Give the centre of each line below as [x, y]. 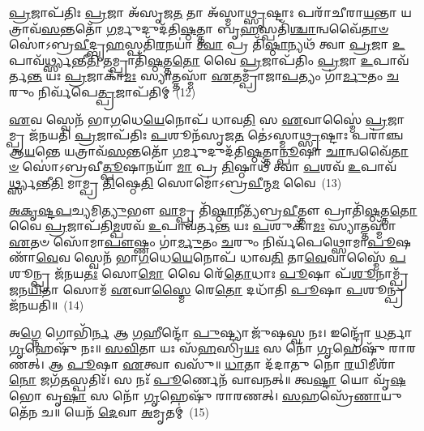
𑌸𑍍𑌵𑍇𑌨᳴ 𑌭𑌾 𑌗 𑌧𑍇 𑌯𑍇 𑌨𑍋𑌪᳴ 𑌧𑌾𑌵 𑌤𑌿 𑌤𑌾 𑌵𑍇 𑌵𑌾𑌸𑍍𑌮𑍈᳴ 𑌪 [240, 257]
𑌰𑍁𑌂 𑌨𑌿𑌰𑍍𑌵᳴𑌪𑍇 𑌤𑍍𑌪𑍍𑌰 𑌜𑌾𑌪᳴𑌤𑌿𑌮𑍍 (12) [103, 91]
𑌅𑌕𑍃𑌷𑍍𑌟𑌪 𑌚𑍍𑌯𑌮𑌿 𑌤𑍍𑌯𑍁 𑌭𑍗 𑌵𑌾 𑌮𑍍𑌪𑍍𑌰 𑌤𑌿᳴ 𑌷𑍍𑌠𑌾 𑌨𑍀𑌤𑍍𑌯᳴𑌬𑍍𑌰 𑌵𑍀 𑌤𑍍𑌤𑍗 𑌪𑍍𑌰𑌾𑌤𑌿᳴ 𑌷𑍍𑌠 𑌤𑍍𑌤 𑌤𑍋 [213, 209]
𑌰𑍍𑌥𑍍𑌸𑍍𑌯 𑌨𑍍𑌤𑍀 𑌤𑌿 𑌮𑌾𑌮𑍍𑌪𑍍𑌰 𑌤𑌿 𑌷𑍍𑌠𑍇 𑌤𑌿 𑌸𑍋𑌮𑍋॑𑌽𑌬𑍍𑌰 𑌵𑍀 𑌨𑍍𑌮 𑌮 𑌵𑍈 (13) [176, 182]
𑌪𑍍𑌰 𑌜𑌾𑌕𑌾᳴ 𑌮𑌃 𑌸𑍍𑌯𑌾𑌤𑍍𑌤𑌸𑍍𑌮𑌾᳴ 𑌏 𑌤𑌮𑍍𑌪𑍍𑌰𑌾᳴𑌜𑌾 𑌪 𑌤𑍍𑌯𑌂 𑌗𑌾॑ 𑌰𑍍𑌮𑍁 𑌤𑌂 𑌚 [231, 76]
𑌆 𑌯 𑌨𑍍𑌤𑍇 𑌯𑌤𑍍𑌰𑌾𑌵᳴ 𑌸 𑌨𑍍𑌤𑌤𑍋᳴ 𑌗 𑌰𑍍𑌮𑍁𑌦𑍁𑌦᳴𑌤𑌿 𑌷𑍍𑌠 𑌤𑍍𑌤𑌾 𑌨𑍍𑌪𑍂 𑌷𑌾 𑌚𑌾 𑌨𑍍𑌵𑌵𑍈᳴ [200, 150]
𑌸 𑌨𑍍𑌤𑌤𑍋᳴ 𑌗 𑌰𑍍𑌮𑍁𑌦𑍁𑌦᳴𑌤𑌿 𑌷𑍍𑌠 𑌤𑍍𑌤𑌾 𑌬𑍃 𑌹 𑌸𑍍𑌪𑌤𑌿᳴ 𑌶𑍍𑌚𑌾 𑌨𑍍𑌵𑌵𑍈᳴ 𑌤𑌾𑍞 [214, 28]
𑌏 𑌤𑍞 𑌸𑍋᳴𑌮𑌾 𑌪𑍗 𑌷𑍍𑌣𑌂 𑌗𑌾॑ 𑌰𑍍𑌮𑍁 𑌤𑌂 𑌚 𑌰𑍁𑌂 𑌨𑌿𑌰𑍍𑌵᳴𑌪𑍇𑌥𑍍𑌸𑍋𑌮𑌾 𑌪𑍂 [203, 241]
